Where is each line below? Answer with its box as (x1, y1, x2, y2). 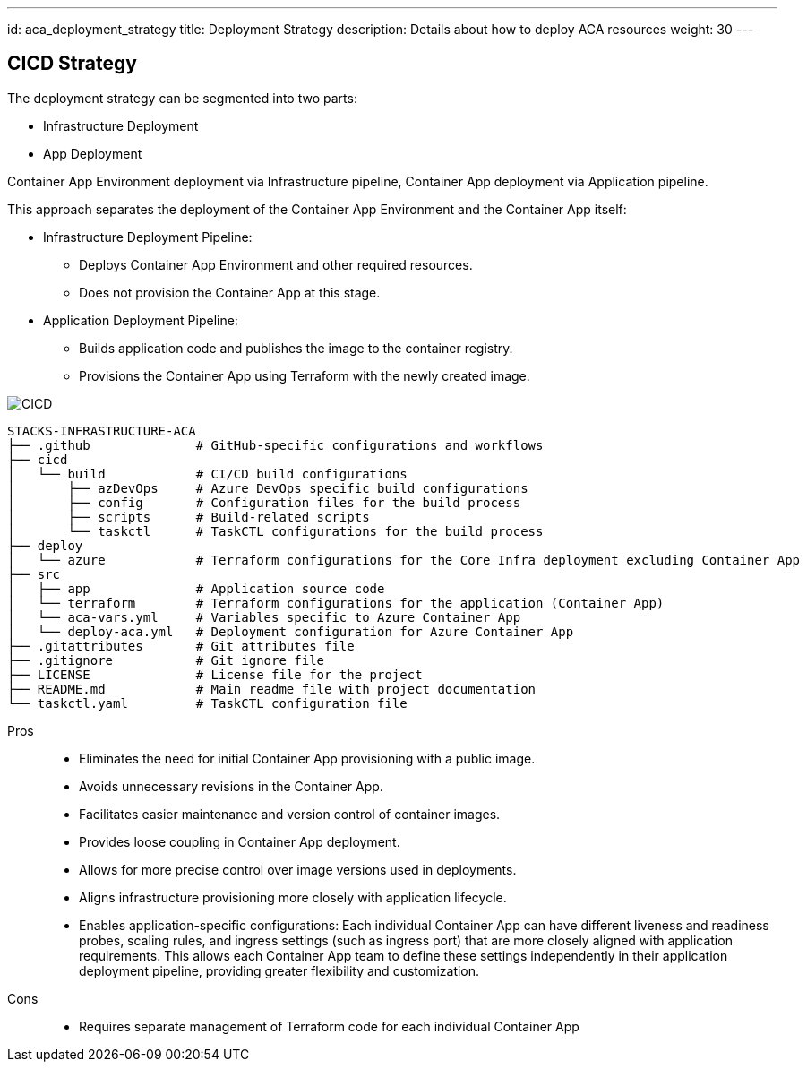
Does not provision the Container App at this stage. (79, 284, 381, 300)
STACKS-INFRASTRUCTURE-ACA (7, 423, 196, 438)
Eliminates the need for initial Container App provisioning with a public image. (79, 750, 536, 766)
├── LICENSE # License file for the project (7, 667, 423, 682)
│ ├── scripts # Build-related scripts (7, 509, 370, 524)
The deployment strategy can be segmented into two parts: (7, 90, 357, 106)
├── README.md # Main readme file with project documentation (7, 681, 537, 696)
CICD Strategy (7, 52, 137, 75)
